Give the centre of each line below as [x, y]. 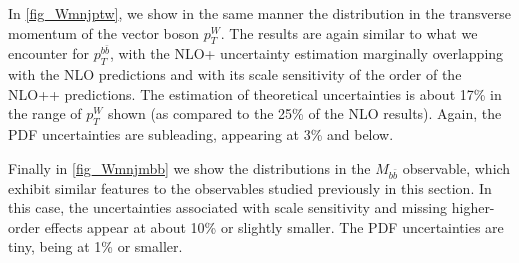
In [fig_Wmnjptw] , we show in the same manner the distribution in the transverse [260, 13]
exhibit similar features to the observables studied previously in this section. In [250, 187]
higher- [473, 207]
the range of [45, 113]
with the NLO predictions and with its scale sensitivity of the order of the [235, 74]
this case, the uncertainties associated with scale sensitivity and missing [228, 207]
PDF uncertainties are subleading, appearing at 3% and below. [201, 134]
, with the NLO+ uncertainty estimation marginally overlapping [306, 53]
